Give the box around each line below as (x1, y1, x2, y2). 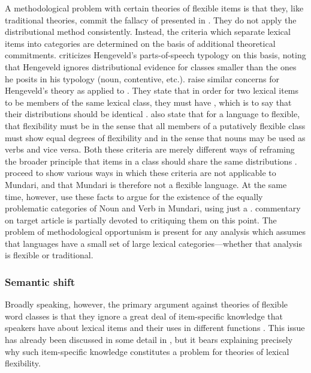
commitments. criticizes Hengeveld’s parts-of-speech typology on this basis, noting (5, 49, 306, 61)
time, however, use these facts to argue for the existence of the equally (5, 190, 263, 202)
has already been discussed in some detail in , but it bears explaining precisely (5, 333, 293, 346)
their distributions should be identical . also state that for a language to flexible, (5, 108, 300, 120)
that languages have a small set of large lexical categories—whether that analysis (5, 237, 302, 249)
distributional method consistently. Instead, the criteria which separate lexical (5, 25, 291, 38)
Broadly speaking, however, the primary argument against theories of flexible (5, 298, 288, 311)
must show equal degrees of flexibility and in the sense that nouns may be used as (5, 131, 306, 144)
